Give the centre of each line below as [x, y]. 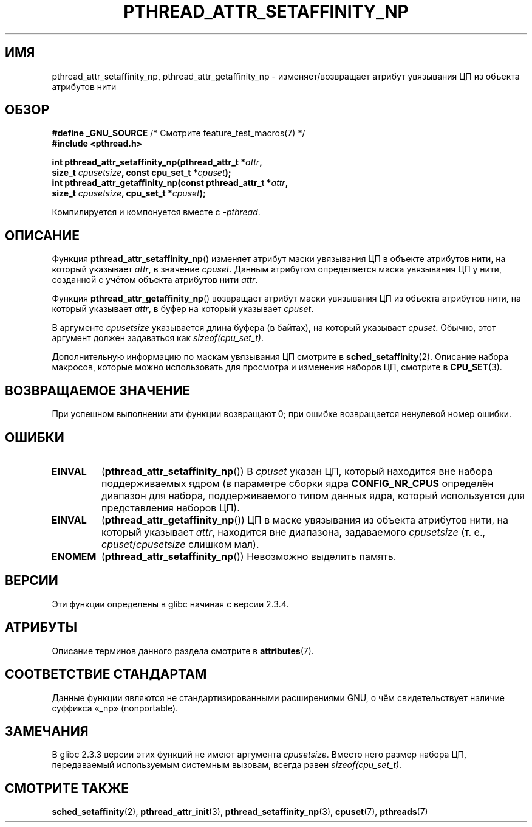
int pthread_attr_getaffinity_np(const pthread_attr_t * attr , [170, 183]
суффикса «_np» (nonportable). [115, 708]
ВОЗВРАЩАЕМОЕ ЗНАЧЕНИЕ [98, 390]
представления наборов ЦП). [170, 507]
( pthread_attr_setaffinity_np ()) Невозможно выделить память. [249, 556]
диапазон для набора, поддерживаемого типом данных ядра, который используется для [313, 495]
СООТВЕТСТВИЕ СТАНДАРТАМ [106, 674]
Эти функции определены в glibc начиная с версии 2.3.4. [170, 604]
